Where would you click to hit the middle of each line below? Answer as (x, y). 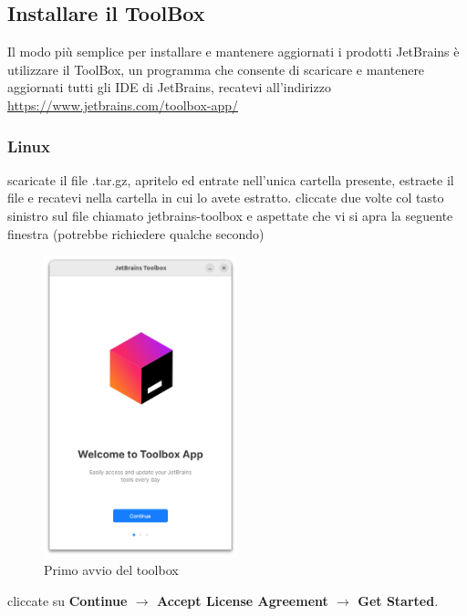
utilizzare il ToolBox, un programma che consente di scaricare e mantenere (216, 69)
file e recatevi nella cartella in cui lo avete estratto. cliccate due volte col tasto (226, 198)
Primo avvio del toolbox (111, 569)
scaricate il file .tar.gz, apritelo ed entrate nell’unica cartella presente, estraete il (231, 179)
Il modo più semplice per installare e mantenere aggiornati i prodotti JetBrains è (233, 52)
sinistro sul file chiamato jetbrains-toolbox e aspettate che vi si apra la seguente (230, 215)
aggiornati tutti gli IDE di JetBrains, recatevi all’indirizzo (169, 87)
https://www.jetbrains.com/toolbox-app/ (123, 104)
